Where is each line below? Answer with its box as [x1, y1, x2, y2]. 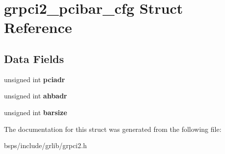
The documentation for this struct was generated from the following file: [4, 123, 222, 134]
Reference [4, 17, 72, 37]
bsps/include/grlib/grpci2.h [4, 140, 87, 151]
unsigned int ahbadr [4, 91, 67, 101]
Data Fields [4, 51, 64, 66]
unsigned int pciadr [4, 74, 65, 84]
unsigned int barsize [4, 107, 67, 117]
